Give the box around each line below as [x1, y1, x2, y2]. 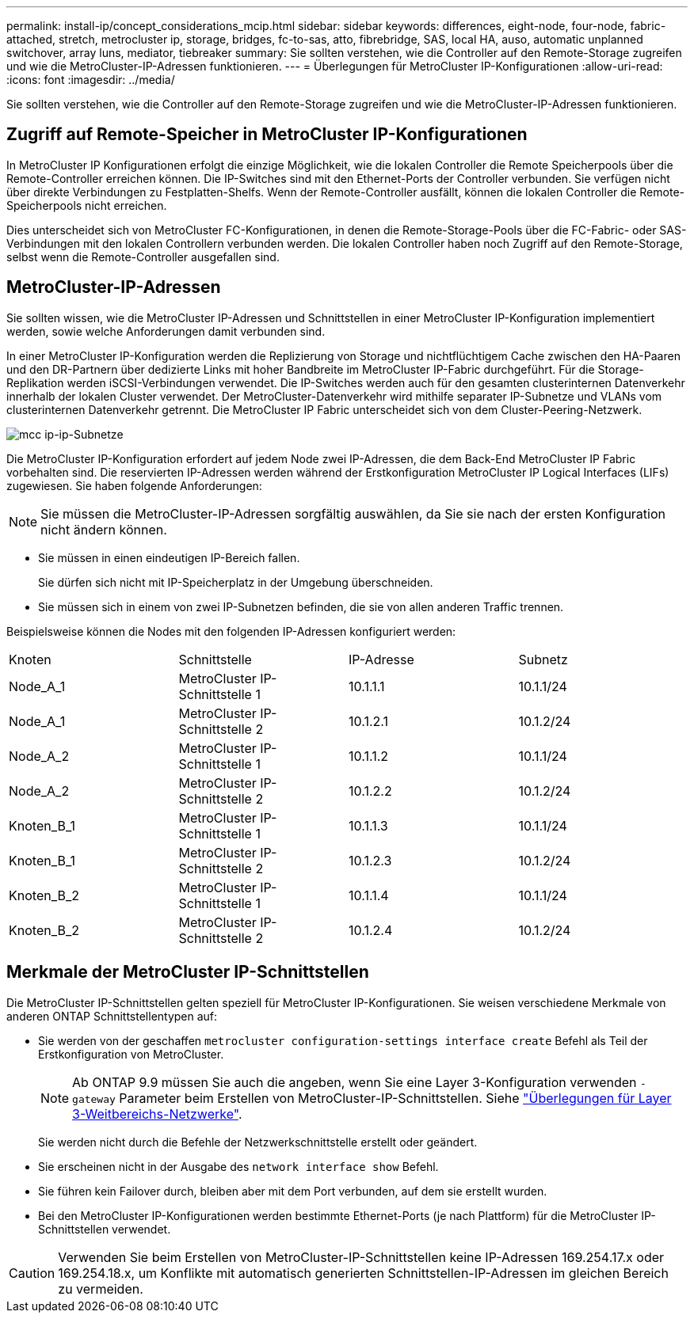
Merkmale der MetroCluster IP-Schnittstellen [6, 962, 369, 983]
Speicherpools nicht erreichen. [6, 198, 167, 212]
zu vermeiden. [58, 1280, 143, 1297]
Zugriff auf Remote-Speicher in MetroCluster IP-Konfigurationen [6, 124, 528, 145]
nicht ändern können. [40, 521, 167, 538]
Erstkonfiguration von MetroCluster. [38, 1047, 224, 1061]
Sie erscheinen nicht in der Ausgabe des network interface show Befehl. [38, 1159, 439, 1173]
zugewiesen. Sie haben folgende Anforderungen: [6, 478, 262, 492]
